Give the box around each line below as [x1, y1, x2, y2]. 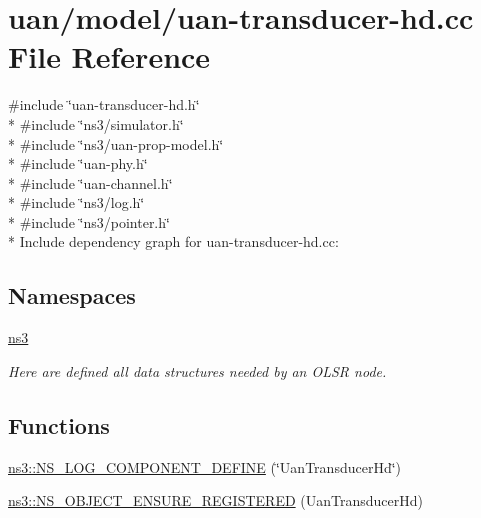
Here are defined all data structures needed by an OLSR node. [8, 360, 387, 381]
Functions [8, 409, 110, 440]
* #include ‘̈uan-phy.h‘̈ [8, 153, 148, 174]
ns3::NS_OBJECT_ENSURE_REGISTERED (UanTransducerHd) [8, 490, 423, 511]
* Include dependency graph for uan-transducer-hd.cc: [8, 231, 339, 252]
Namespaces [8, 280, 136, 311]
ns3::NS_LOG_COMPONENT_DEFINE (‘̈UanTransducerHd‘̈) [8, 456, 402, 477]
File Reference [8, 36, 211, 77]
